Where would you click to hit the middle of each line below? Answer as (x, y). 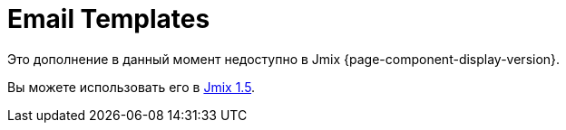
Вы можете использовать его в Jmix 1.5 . (132, 87)
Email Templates (109, 19)
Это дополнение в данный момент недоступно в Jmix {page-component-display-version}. (284, 59)
